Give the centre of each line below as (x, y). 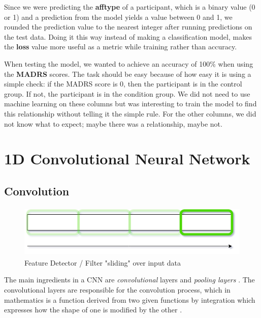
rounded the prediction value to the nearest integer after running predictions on (128, 27)
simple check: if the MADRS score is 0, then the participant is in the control (123, 84)
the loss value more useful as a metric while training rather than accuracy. (121, 47)
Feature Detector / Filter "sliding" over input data (103, 262)
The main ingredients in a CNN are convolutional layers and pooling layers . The (129, 280)
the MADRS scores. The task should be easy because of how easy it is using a (128, 74)
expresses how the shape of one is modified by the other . (93, 310)
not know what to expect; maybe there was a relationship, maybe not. (113, 123)
